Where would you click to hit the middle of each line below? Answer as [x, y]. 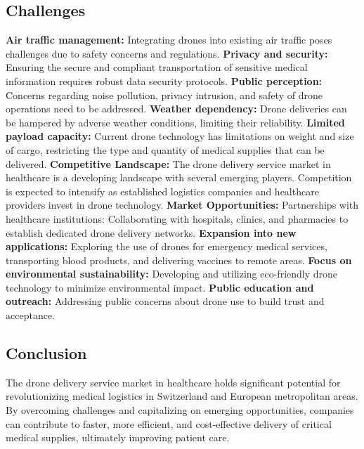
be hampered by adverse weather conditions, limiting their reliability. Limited [175, 122]
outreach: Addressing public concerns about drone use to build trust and [165, 301]
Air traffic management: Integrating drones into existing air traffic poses [169, 40]
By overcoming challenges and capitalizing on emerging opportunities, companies [180, 410]
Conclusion [46, 353]
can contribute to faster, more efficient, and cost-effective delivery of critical [169, 423]
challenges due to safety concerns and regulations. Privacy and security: [167, 53]
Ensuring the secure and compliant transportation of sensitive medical [157, 67]
